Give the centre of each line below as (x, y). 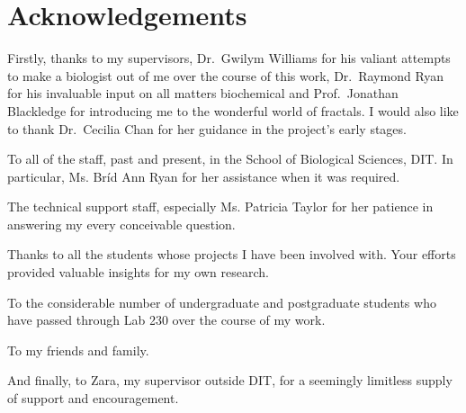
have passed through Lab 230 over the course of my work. (166, 320)
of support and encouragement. (93, 398)
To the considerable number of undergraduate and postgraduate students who (222, 302)
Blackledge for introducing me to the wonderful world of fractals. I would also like (233, 110)
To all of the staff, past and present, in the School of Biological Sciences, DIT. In (230, 159)
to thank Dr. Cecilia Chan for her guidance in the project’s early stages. (207, 128)
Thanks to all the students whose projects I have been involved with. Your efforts (232, 254)
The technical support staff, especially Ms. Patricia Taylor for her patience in (220, 206)
